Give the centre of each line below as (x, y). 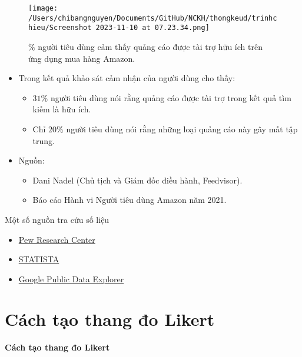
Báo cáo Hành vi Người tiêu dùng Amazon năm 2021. (130, 200)
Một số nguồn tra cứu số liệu (57, 219)
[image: (43, 8)
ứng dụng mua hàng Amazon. (82, 58)
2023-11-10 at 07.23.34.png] (152, 28)
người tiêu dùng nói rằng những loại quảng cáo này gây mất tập (182, 129)
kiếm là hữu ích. (62, 109)
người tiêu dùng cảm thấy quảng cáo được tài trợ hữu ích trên (150, 46)
